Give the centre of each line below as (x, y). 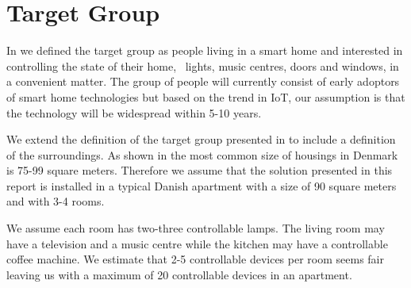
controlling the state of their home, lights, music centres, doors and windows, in (203, 65)
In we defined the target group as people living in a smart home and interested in (205, 50)
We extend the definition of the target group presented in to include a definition (201, 139)
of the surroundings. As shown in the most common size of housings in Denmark (202, 154)
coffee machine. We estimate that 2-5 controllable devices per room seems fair (195, 259)
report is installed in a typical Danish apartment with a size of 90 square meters (202, 185)
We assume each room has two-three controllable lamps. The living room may (196, 228)
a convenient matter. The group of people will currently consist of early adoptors (203, 81)
